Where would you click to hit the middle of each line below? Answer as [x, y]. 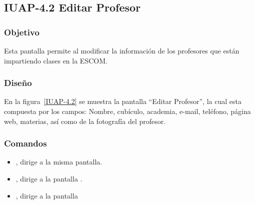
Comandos [25, 143]
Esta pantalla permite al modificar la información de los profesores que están [122, 50]
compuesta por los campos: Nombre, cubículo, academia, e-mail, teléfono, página [127, 111]
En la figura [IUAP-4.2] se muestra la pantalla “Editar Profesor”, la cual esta [123, 101]
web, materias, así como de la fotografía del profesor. [85, 121]
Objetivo [22, 32]
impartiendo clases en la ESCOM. [56, 60]
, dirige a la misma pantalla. [59, 162]
